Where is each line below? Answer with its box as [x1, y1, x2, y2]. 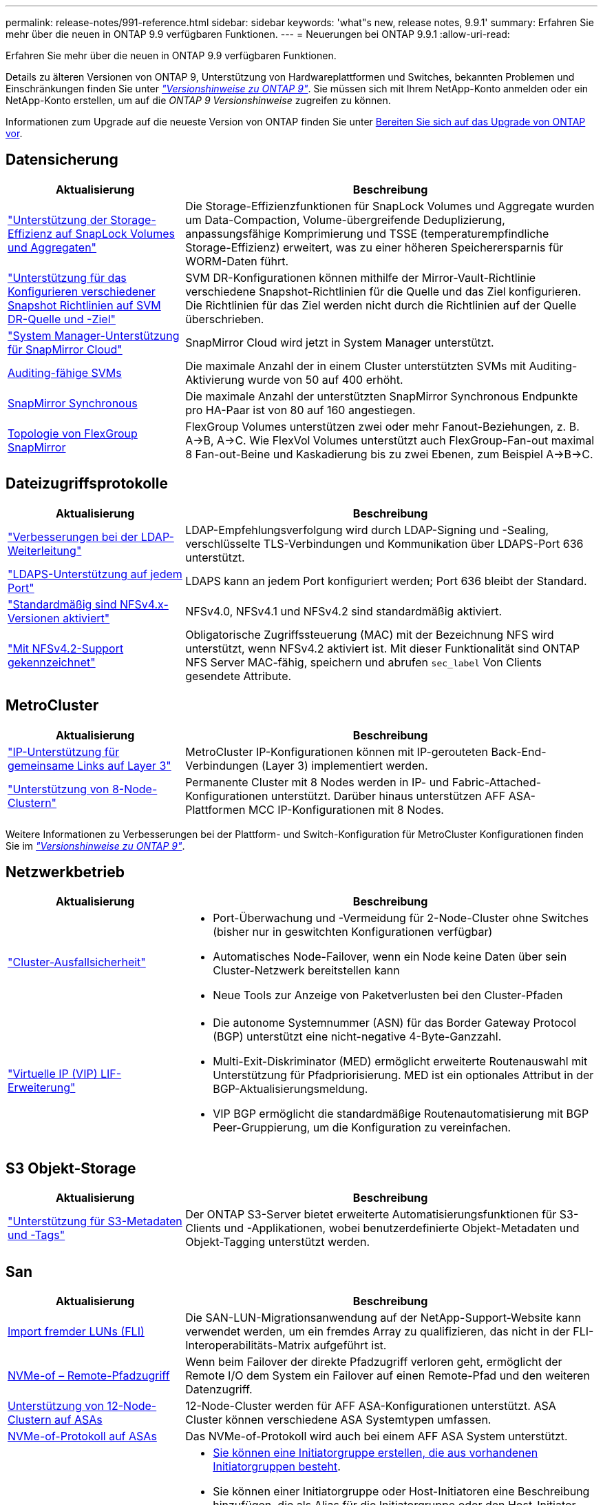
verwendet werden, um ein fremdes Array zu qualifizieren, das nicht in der [185, 1324, 570, 1339]
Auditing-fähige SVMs [8, 365, 122, 380]
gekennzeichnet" [8, 655, 96, 669]
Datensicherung [6, 151, 118, 169]
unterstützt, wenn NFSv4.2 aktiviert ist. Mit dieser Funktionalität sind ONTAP [185, 641, 580, 655]
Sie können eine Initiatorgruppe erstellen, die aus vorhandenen [213, 1446, 538, 1460]
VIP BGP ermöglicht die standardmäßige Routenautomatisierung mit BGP [213, 1107, 589, 1121]
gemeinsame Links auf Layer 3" [8, 758, 171, 772]
